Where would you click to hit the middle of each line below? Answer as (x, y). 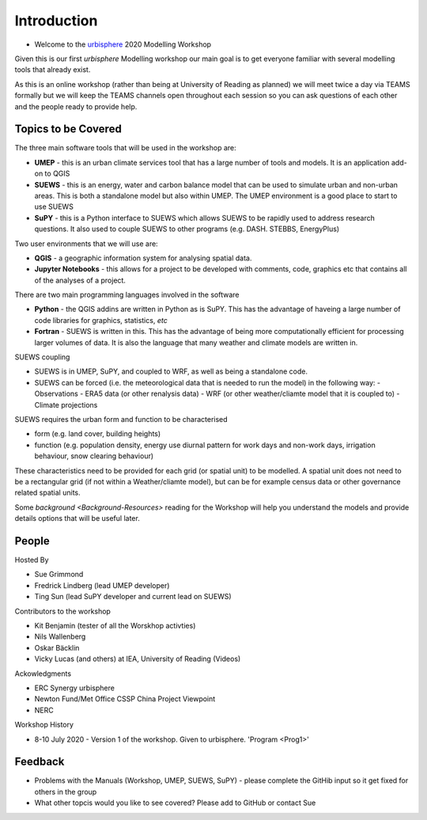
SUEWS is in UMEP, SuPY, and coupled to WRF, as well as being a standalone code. (171, 371)
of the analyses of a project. (80, 280)
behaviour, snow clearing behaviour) (94, 456)
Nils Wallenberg (60, 636)
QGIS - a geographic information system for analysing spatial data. (143, 258)
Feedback (40, 762)
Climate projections (66, 404)
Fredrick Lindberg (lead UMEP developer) (102, 585)
